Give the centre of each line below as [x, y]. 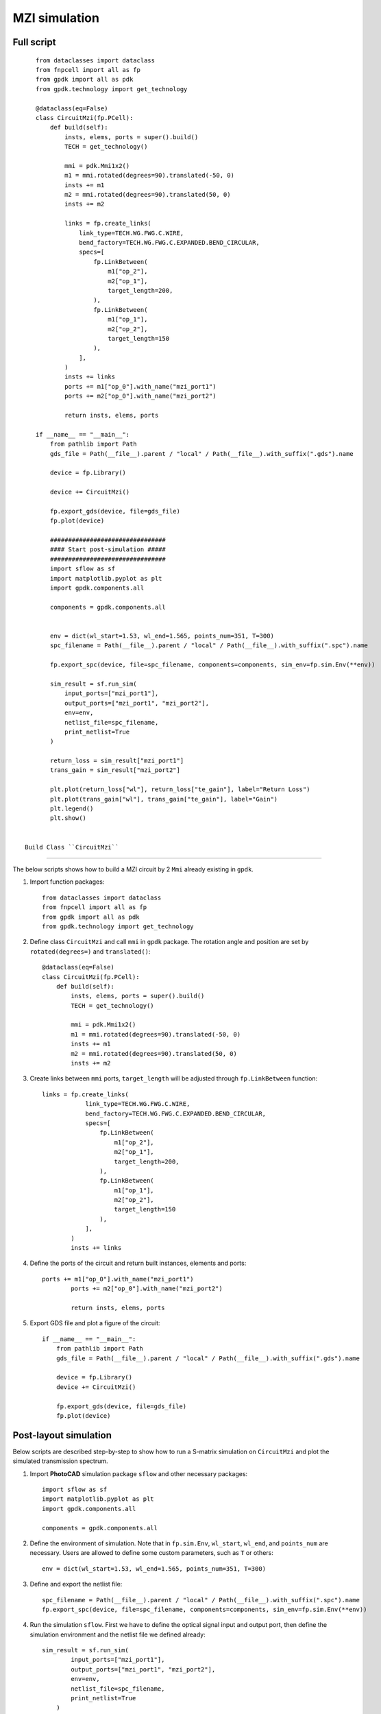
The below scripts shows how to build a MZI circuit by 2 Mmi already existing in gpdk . [133, 869]
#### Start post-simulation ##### [108, 550]
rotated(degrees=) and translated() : [90, 951]
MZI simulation [56, 18]
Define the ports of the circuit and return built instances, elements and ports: [138, 1263]
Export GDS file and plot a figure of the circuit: [95, 1323]
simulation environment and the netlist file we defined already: [118, 1634]
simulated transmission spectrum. [61, 1461]
